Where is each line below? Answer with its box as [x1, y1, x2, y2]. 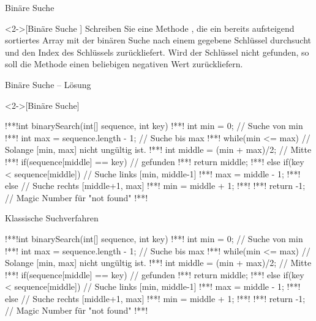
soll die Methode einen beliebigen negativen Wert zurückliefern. [5, 57, 243, 70]
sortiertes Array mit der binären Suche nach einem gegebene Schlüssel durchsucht [5, 34, 311, 46]
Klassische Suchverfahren [5, 212, 99, 224]
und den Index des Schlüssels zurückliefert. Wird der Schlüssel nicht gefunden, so [5, 45, 309, 58]
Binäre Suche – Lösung [5, 78, 91, 90]
